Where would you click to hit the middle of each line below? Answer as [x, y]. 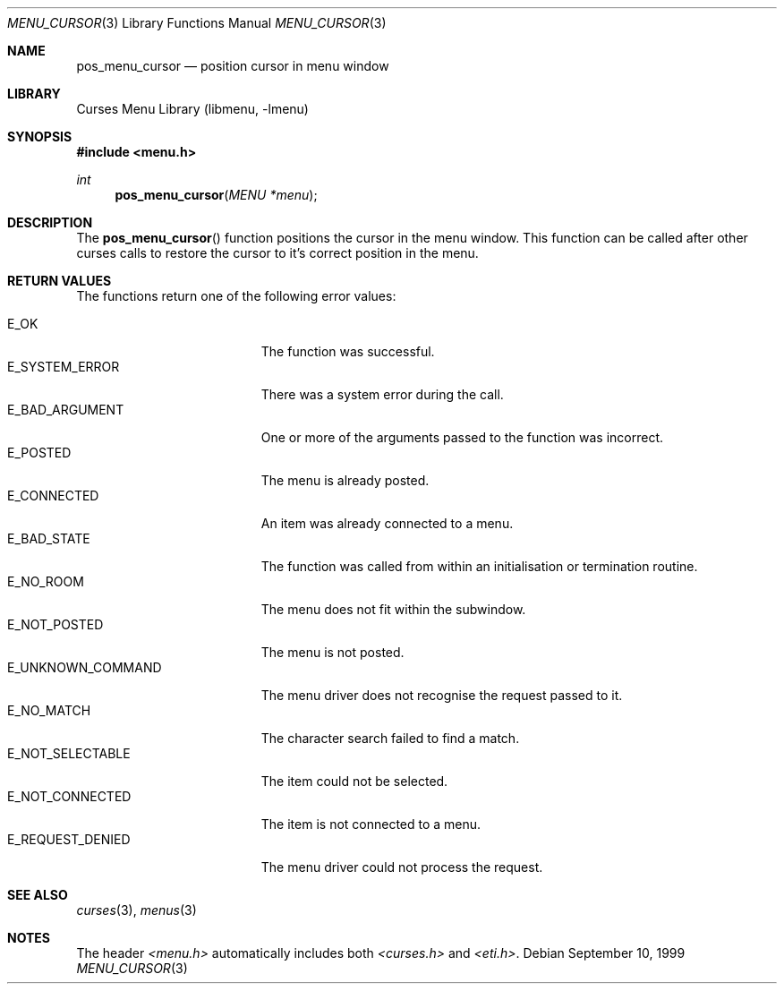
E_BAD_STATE [49, 538]
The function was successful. [348, 351]
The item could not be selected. [354, 781]
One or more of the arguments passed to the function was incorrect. [462, 437]
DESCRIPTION [50, 222]
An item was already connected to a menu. [387, 523]
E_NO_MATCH [49, 710]
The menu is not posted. [332, 652]
